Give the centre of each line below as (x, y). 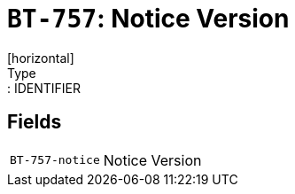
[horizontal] (41, 58)
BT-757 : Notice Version (148, 19)
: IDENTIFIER (44, 88)
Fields (35, 122)
